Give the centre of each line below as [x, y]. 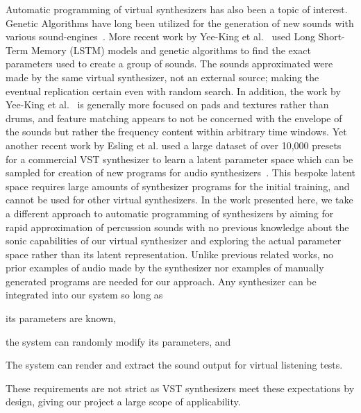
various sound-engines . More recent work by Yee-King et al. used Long [160, 36]
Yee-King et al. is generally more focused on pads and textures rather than [167, 104]
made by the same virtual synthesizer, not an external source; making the [162, 77]
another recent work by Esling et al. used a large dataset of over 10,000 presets [174, 145]
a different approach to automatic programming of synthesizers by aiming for [170, 213]
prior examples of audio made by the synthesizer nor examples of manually [165, 268]
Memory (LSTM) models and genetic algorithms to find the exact [171, 50]
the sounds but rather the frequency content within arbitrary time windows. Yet [176, 132]
